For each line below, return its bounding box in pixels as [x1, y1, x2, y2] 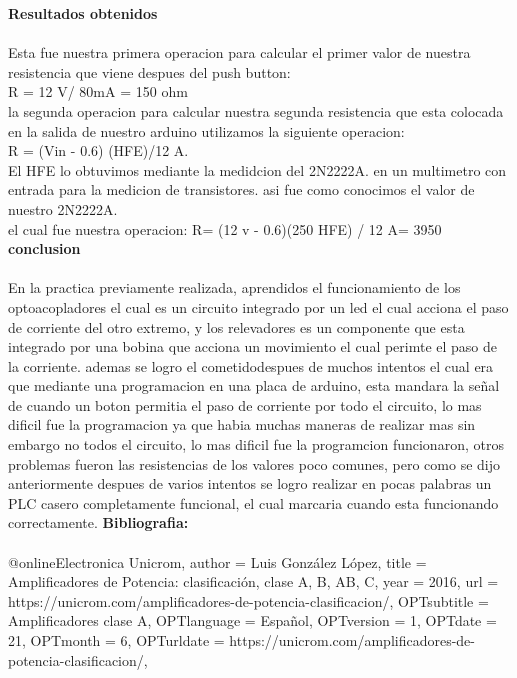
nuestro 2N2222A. [8, 198, 118, 219]
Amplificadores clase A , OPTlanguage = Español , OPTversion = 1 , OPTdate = [8, 610, 497, 631]
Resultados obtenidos [8, 3, 158, 23]
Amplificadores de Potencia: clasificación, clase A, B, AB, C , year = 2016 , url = [8, 571, 499, 592]
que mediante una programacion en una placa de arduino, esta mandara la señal [8, 375, 500, 396]
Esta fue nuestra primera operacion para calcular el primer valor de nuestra [8, 42, 471, 63]
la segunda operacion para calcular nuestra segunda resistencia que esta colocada [8, 100, 504, 121]
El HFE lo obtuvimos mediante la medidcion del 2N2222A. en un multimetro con [8, 159, 507, 180]
